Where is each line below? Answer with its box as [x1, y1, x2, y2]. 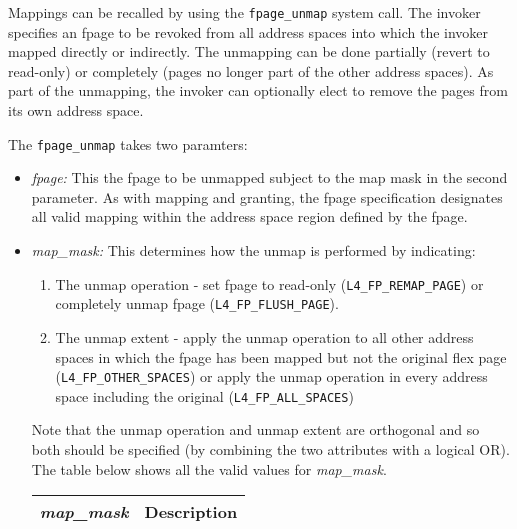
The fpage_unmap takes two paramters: [8, 133, 248, 154]
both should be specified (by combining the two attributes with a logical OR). [31, 439, 510, 460]
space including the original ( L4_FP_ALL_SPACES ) [55, 385, 354, 406]
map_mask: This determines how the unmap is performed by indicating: [31, 240, 476, 261]
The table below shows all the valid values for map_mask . [31, 458, 387, 479]
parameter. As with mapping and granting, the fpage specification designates [31, 186, 503, 207]
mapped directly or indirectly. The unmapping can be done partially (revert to [8, 41, 490, 62]
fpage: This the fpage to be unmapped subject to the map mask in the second [31, 167, 508, 188]
